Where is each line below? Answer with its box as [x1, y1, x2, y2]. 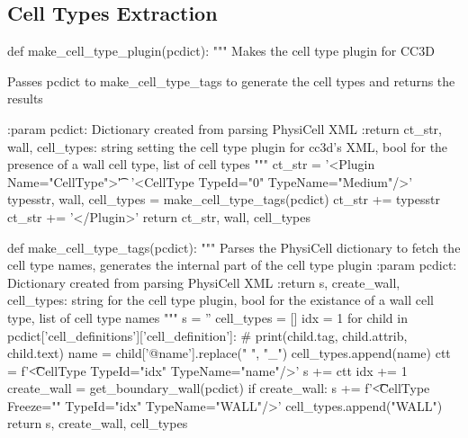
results [7, 89, 43, 108]
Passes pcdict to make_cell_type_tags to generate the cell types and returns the [7, 71, 455, 90]
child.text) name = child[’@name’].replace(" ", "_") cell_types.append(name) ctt [7, 344, 451, 362]
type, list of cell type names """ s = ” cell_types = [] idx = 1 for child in [7, 308, 408, 326]
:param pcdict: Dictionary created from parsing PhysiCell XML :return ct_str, [7, 119, 442, 138]
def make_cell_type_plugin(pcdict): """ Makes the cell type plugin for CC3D [7, 41, 435, 60]
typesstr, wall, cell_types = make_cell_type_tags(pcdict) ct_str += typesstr [7, 190, 440, 209]
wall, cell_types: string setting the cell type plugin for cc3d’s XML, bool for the [7, 137, 448, 156]
